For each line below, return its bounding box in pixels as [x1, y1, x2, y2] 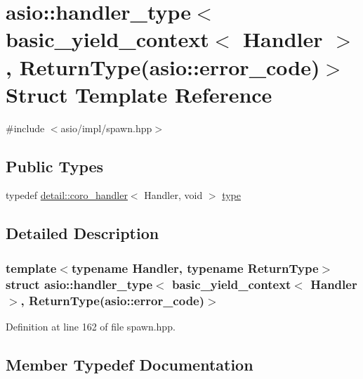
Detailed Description [6, 222, 159, 244]
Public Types [6, 155, 104, 176]
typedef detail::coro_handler [6, 188, 128, 203]
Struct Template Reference [6, 79, 272, 108]
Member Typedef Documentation [6, 353, 253, 375]
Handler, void [144, 188, 203, 203]
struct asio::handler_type [6, 275, 153, 293]
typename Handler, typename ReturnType [71, 259, 319, 276]
